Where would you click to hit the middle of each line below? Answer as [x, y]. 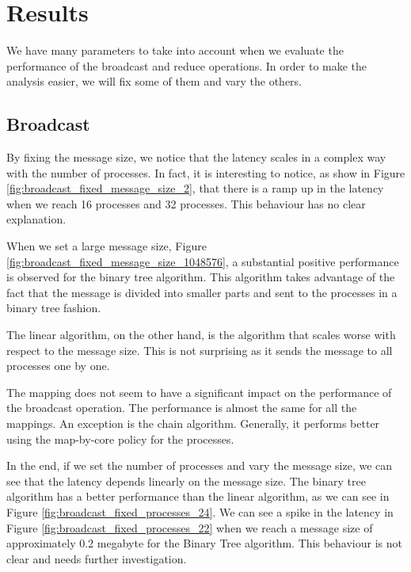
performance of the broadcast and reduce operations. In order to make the [187, 65]
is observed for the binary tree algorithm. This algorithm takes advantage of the [201, 277]
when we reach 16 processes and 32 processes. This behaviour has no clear [186, 203]
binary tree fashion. [54, 308]
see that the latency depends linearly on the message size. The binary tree [186, 480]
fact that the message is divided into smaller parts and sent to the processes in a [202, 292]
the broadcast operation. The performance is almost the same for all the [182, 408]
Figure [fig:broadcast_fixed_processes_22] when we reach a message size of [190, 527]
